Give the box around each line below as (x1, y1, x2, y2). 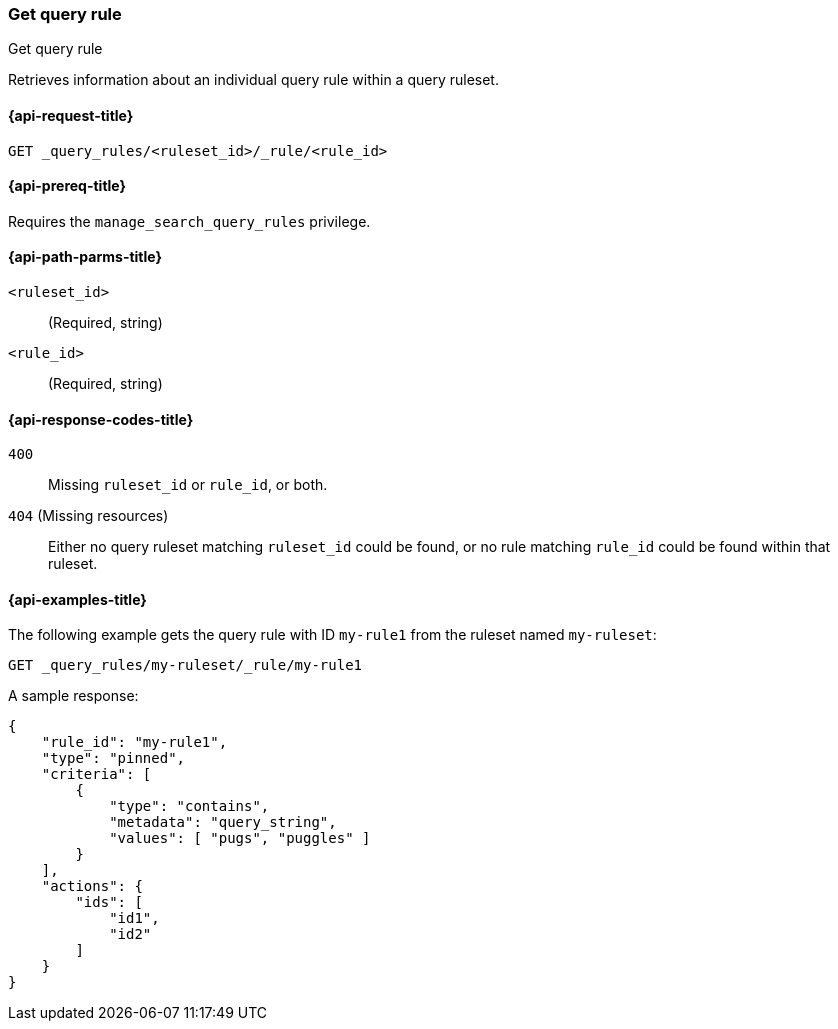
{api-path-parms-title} (8, 248, 163, 266)
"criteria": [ (41, 766, 152, 783)
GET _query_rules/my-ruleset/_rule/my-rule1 (8, 657, 363, 674)
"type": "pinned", (41, 750, 186, 767)
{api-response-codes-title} (8, 410, 194, 428)
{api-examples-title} (8, 590, 147, 608)
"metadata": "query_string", (109, 814, 337, 831)
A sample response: (8, 687, 139, 705)
